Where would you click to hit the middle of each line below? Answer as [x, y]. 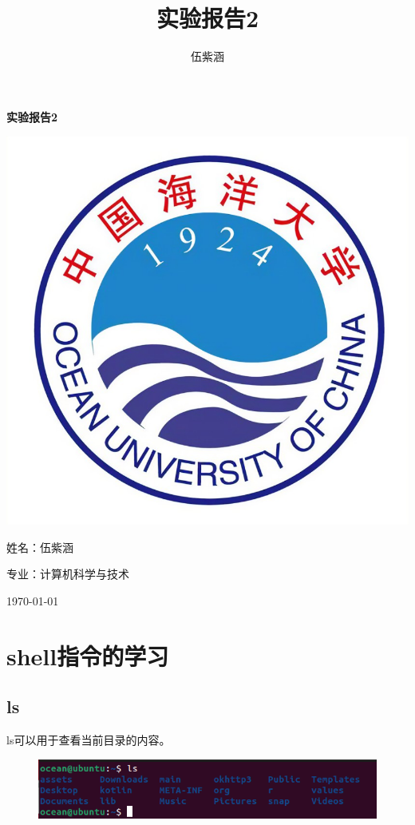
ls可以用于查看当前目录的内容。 [89, 740]
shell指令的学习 [88, 655]
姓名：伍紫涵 [40, 547]
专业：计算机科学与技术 [68, 574]
